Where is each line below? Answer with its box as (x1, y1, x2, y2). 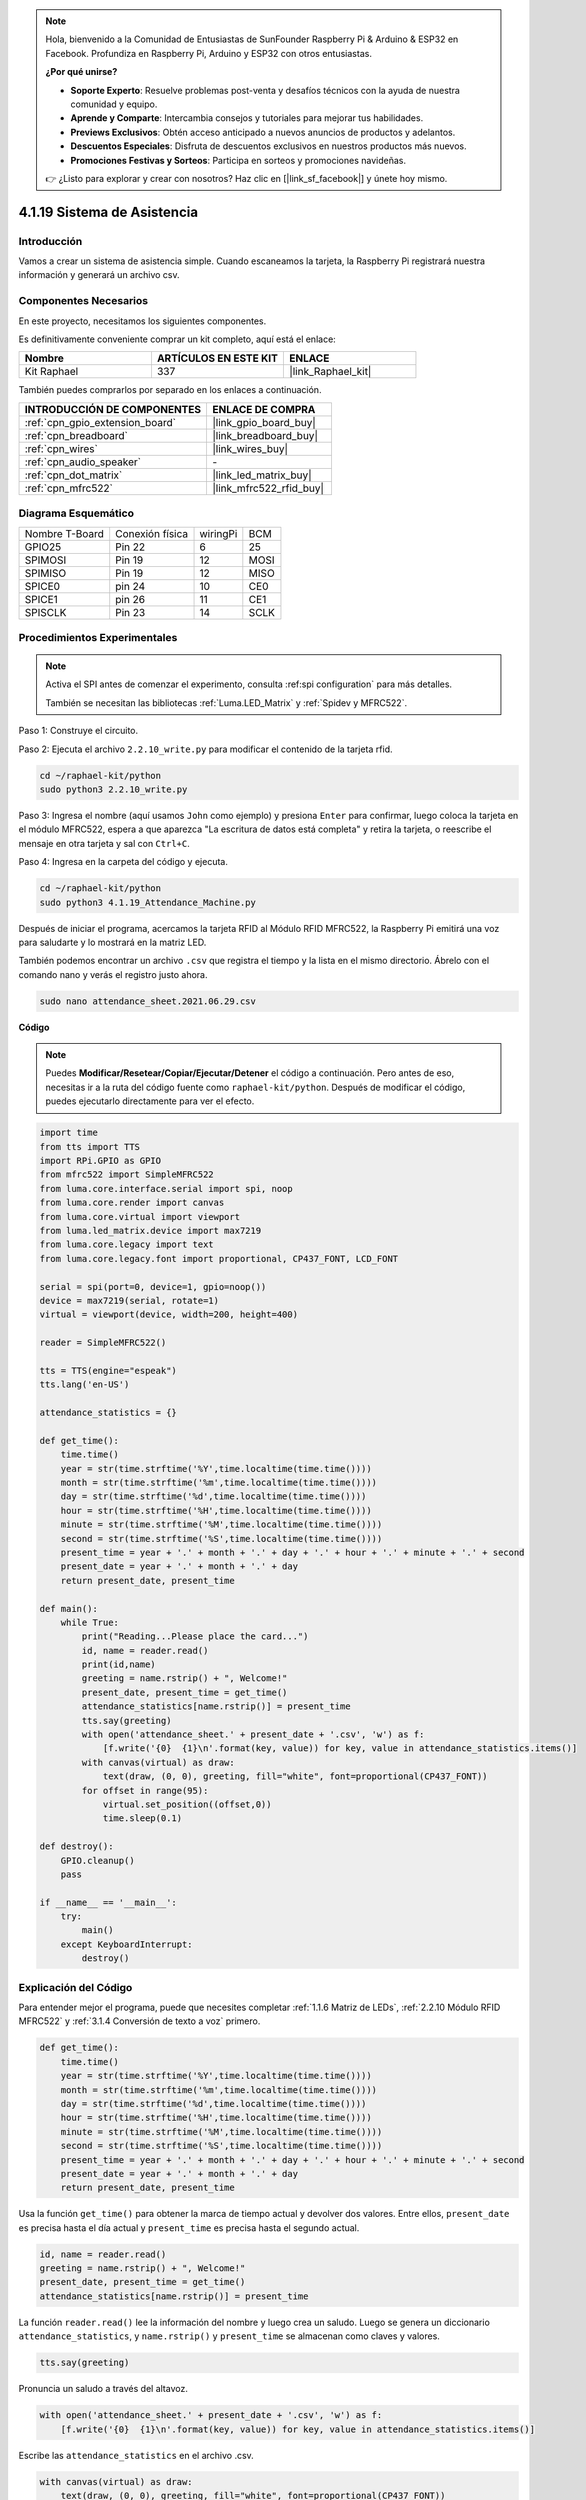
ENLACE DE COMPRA (211, 402, 316, 416)
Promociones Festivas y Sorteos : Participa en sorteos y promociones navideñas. (70, 154, 407, 166)
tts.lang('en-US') (39, 1379, 130, 1390)
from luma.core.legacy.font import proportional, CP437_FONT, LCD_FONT (39, 1253, 399, 1264)
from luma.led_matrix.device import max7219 (39, 1225, 262, 1236)
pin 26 (115, 592, 145, 606)
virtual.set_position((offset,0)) (102, 1798, 272, 1810)
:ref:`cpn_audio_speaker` (24, 455, 142, 469)
